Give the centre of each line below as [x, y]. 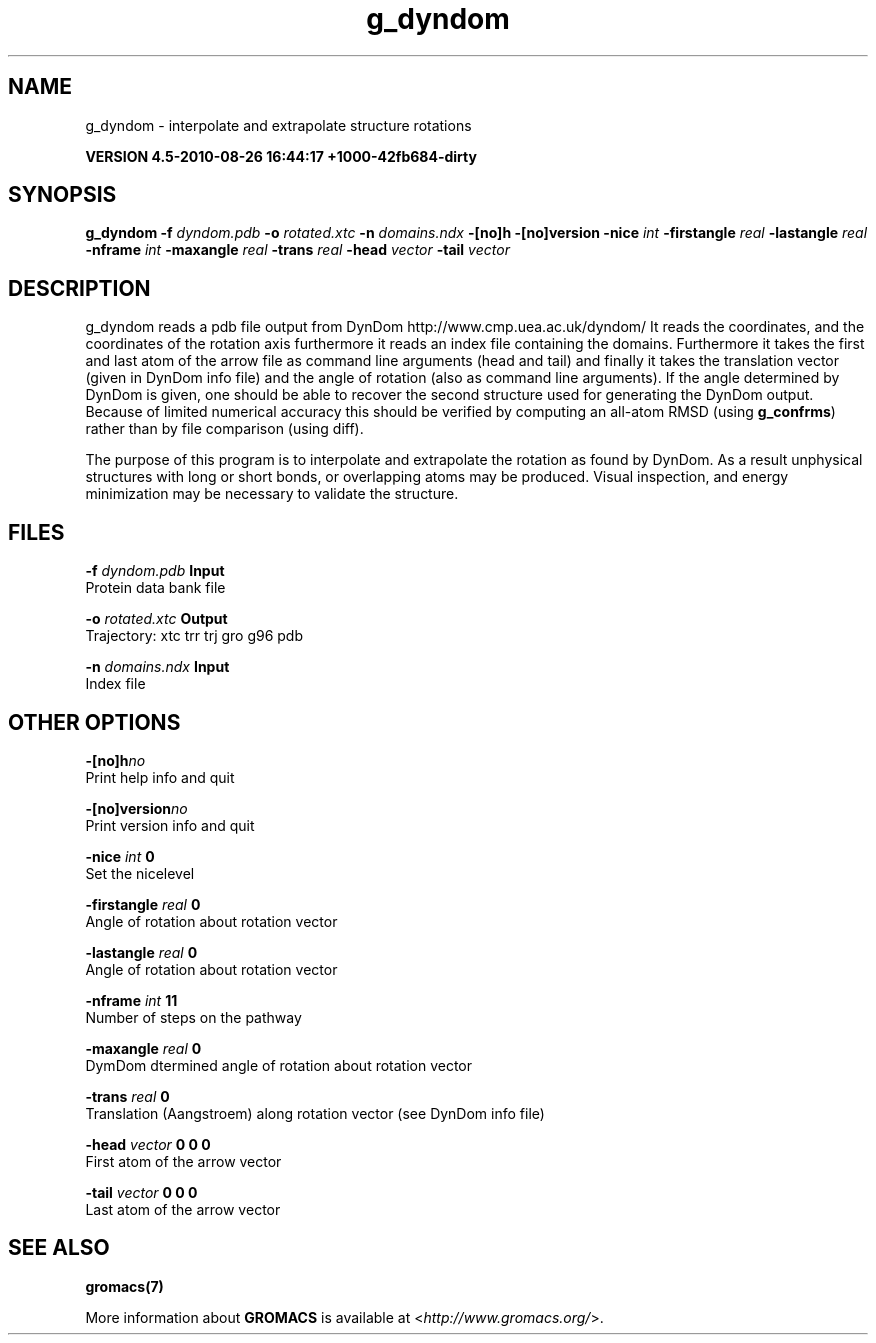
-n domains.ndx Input [157, 667]
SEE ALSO [59, 1248]
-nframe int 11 [131, 1000]
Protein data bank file [155, 588]
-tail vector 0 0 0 [141, 1192]
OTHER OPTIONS [94, 722]
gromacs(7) [124, 1286]
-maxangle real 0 [143, 1048]
